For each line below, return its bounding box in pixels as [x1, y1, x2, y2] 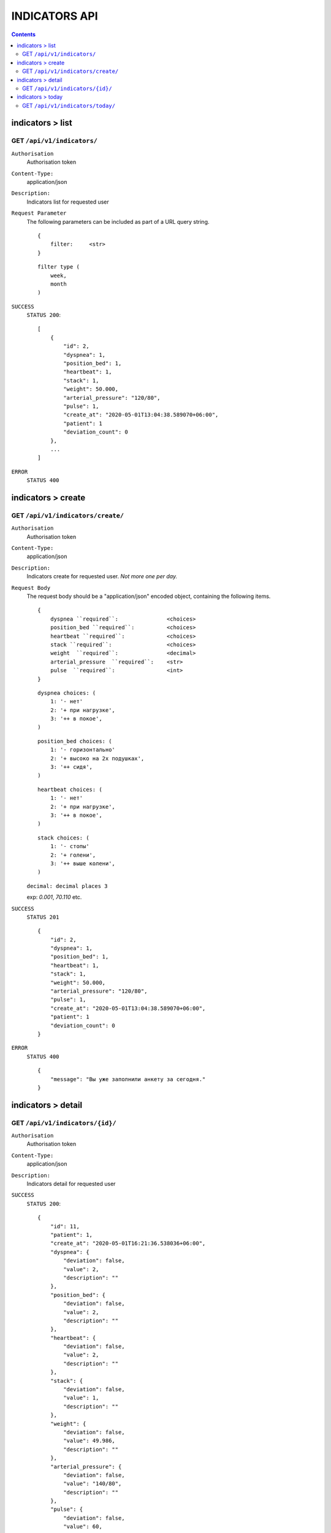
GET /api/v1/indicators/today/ [22, 102, 116, 109]
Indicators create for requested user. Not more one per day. [26, 573, 178, 580]
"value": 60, [63, 1523, 102, 1530]
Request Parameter [11, 210, 67, 217]
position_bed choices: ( [37, 738, 112, 744]
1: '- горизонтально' [50, 746, 116, 754]
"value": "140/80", [63, 1480, 122, 1487]
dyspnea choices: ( [37, 689, 96, 696]
